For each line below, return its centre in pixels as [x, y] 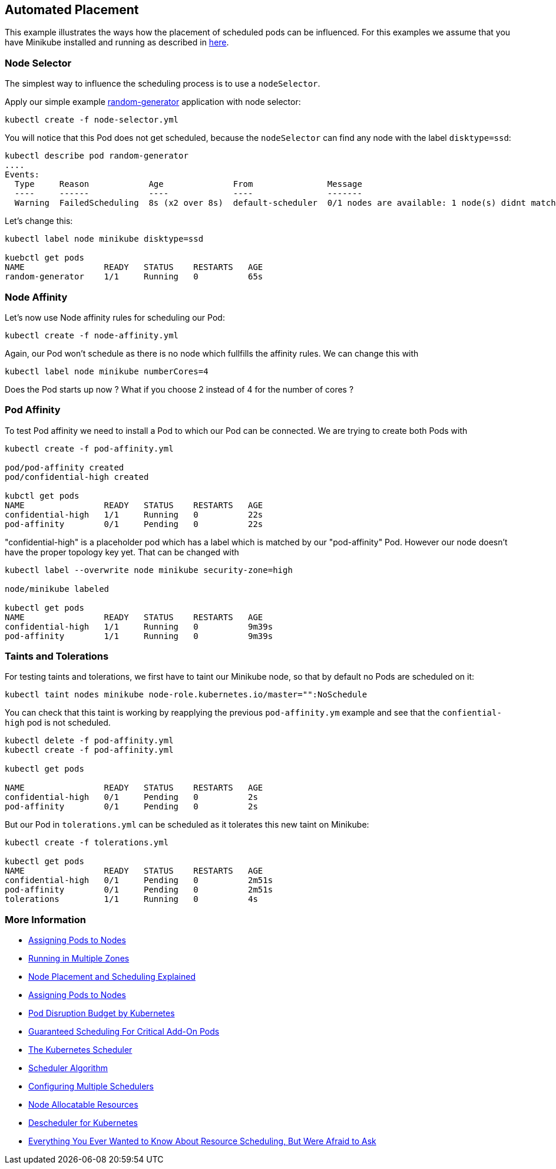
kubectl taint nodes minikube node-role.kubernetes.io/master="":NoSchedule [186, 695]
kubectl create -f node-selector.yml [92, 120]
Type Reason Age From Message [188, 184]
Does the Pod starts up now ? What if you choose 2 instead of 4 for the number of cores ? [179, 389]
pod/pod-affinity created [64, 467]
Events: [22, 175]
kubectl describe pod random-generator [97, 156]
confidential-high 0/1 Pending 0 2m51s [139, 880]
